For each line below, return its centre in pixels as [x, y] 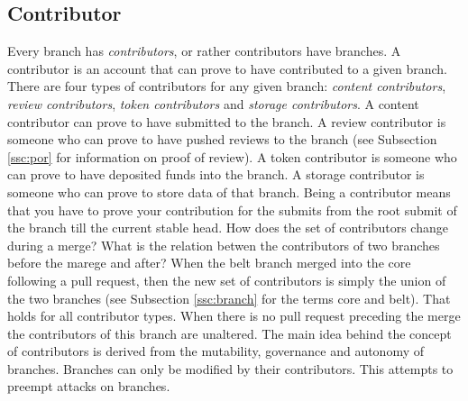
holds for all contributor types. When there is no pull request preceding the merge [234, 316]
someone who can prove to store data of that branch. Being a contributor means [229, 191]
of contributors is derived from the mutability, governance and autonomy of [216, 351]
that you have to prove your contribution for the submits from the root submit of [232, 210]
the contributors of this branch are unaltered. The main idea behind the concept [229, 333]
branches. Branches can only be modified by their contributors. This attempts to [230, 368]
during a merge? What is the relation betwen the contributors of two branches [224, 245]
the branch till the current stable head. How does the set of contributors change [228, 228]
